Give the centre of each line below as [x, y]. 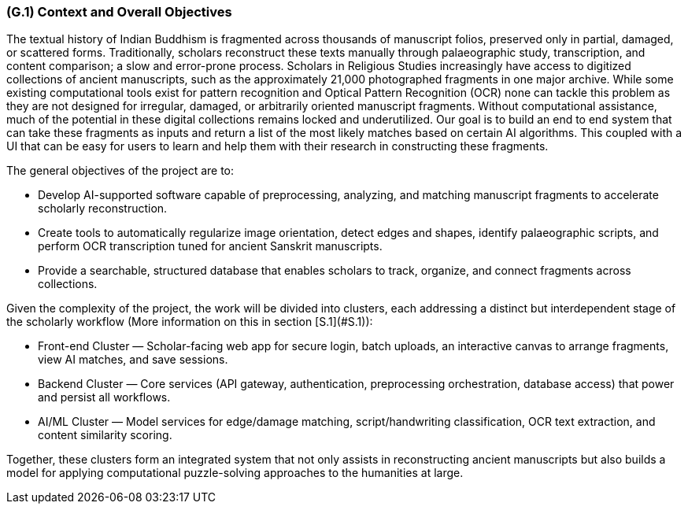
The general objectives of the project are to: [120, 171]
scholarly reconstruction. [103, 209]
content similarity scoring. [105, 435]
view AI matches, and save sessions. [133, 360]
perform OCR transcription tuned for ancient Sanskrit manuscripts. [210, 246]
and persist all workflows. [104, 397]
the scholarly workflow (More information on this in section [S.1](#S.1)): [190, 322]
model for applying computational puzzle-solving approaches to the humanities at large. [235, 473]
